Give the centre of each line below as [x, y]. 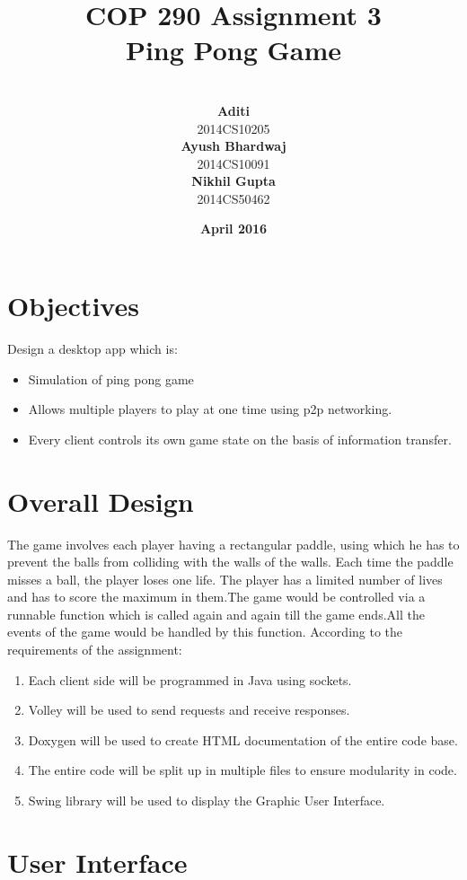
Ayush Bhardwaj [233, 146]
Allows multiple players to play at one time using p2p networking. [210, 409]
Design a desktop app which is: [93, 348]
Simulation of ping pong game [111, 378]
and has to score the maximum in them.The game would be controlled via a [216, 597]
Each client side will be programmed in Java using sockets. [190, 679]
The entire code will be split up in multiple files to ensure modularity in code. [242, 770]
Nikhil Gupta [233, 181]
